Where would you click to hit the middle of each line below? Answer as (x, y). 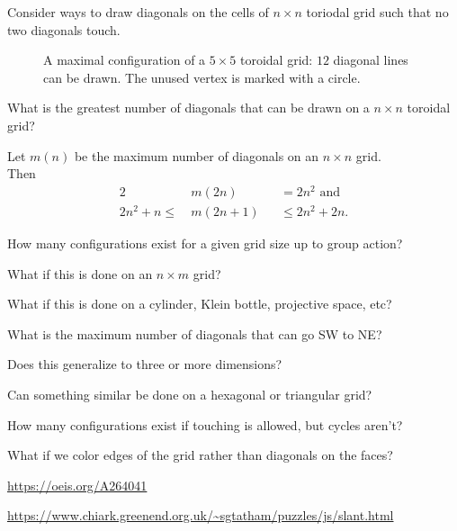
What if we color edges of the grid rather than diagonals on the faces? (200, 455)
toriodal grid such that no (377, 12)
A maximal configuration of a (125, 60)
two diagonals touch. (64, 29)
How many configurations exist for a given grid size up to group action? (205, 243)
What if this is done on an (80, 273)
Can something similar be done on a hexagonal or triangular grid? (190, 394)
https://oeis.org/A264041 (77, 485)
